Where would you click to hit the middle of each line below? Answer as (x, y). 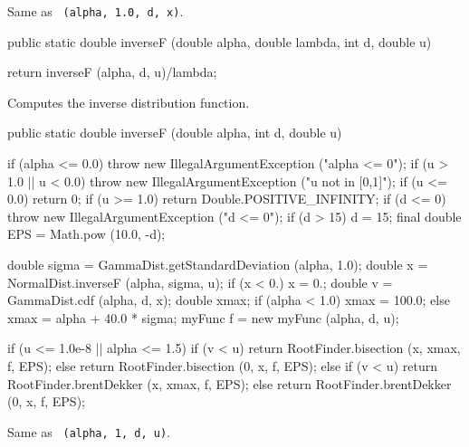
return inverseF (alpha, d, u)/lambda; (112, 72)
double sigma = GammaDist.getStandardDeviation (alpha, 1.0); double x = (218, 264)
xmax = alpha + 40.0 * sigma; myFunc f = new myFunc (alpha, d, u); (203, 317)
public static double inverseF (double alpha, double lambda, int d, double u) (220, 41)
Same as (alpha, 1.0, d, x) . (96, 11)
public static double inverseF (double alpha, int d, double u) (175, 133)
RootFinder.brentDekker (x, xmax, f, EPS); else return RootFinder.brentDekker (230, 383)
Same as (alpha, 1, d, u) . (89, 431)
